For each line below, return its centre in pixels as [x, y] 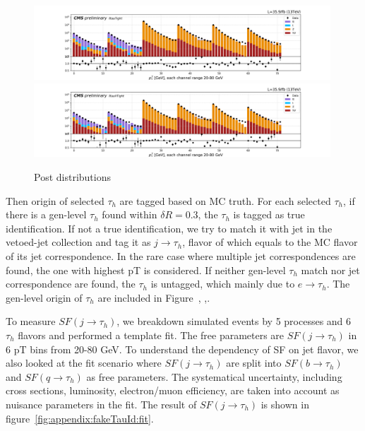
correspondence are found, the [71, 284]
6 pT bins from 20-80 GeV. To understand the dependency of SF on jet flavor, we [182, 349]
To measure [31, 321]
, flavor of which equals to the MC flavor [270, 242]
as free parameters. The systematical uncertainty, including [214, 376]
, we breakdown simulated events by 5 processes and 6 [234, 321]
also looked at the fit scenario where [84, 363]
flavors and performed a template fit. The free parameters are [151, 335]
